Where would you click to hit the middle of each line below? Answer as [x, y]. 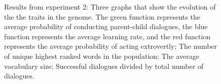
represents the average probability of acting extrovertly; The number [111, 46]
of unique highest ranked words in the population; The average [102, 56]
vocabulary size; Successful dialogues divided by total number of [104, 66]
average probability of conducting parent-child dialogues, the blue [106, 26]
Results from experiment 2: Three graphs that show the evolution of [110, 7]
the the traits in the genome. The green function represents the [102, 16]
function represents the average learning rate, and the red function [107, 36]
